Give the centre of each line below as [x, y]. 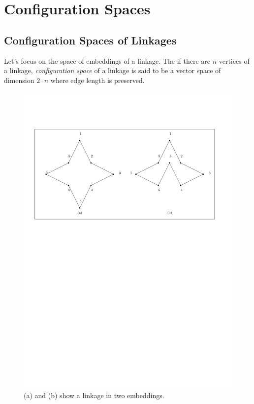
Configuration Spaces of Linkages [90, 40]
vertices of [234, 61]
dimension [19, 80]
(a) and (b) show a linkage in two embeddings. [94, 395]
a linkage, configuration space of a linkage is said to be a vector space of [112, 70]
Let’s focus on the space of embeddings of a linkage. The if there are [107, 61]
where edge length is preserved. [97, 80]
